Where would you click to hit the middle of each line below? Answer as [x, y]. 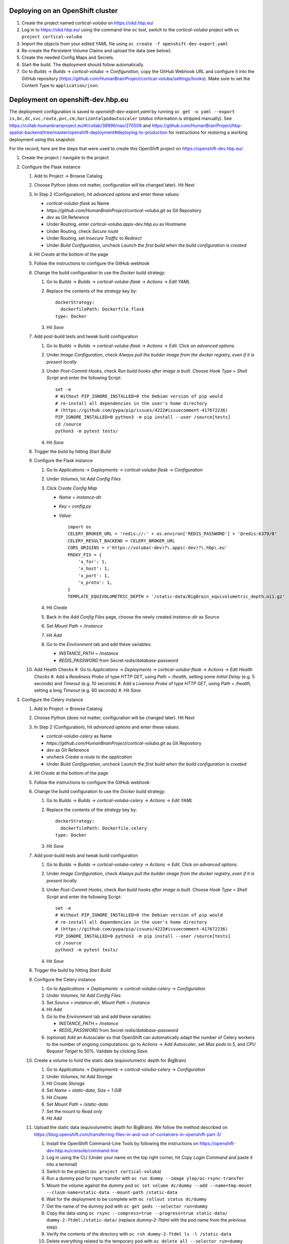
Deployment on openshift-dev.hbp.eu [69, 100]
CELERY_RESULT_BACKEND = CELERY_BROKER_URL [121, 541]
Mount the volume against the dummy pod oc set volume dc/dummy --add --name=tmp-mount [149, 1185]
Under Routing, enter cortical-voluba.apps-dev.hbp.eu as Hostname [116, 224]
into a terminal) [62, 1164]
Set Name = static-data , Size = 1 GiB [84, 1090]
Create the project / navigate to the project [65, 158]
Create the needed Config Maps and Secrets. [68, 58]
